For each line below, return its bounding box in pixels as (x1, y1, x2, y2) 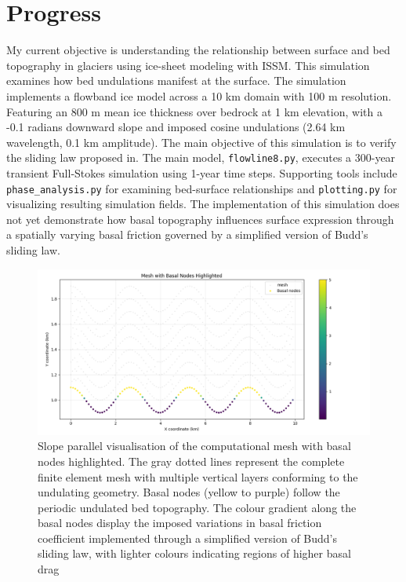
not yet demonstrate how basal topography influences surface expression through (6, 210, 394, 227)
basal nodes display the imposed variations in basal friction (38, 514, 322, 531)
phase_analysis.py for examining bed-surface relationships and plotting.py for (6, 180, 397, 196)
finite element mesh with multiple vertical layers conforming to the (38, 468, 358, 485)
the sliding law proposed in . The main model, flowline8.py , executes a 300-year (6, 149, 396, 166)
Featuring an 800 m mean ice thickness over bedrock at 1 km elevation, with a (6, 103, 382, 119)
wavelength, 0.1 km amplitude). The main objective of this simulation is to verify (6, 134, 397, 150)
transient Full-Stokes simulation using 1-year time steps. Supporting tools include (6, 164, 397, 181)
